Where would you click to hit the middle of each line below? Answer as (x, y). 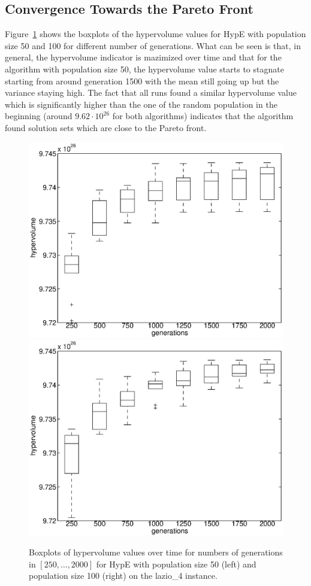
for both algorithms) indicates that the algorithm (203, 116)
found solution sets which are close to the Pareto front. (106, 127)
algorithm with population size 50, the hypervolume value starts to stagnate (144, 69)
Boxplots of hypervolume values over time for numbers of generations (156, 552)
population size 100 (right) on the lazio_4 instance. (123, 576)
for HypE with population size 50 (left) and (176, 564)
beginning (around (39, 116)
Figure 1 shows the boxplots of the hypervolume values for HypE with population (155, 34)
